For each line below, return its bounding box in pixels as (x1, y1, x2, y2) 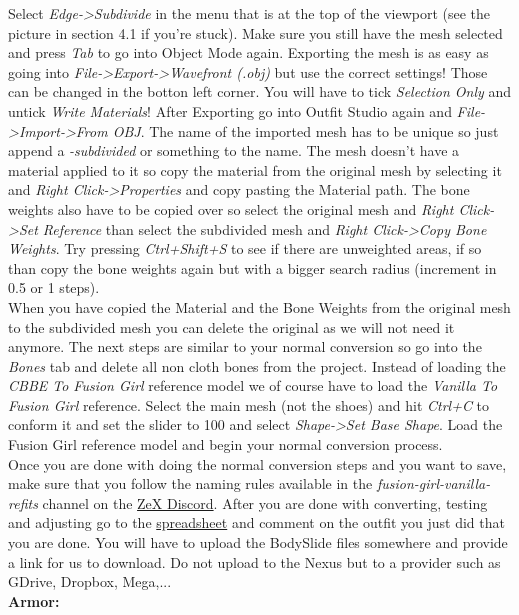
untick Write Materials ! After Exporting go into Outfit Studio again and (8, 100, 452, 121)
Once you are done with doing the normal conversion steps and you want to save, (8, 453, 507, 474)
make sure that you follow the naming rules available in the (8, 473, 373, 494)
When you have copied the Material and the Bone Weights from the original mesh (8, 296, 511, 317)
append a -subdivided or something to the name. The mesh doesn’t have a (8, 140, 460, 161)
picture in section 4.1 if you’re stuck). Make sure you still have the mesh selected (8, 22, 503, 43)
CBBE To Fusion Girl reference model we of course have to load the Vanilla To (8, 375, 498, 396)
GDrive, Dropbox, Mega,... (8, 571, 172, 592)
